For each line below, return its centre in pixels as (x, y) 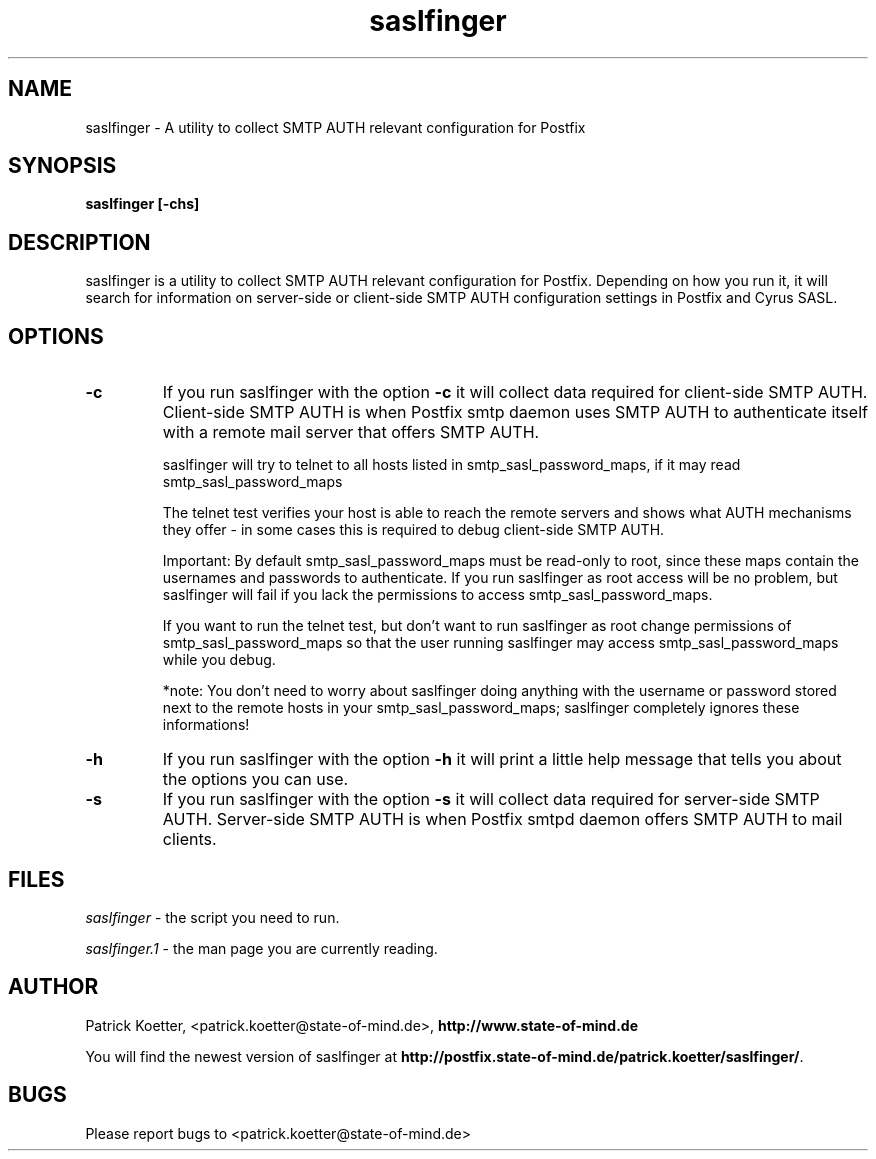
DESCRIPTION (79, 242)
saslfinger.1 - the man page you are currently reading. (261, 948)
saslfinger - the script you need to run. (212, 917)
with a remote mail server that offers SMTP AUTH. (351, 432)
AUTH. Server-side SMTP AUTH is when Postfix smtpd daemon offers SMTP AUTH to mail (502, 819)
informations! (206, 725)
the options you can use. (255, 779)
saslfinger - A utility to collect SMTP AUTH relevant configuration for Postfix (335, 127)
